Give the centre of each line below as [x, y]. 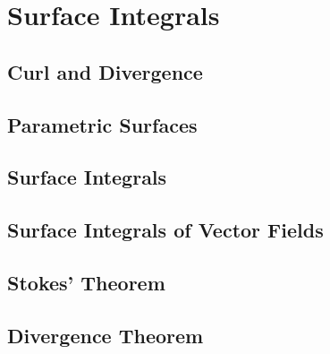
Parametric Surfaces [102, 124]
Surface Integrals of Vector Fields [165, 230]
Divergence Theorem [106, 335]
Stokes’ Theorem [86, 282]
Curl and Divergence [105, 71]
